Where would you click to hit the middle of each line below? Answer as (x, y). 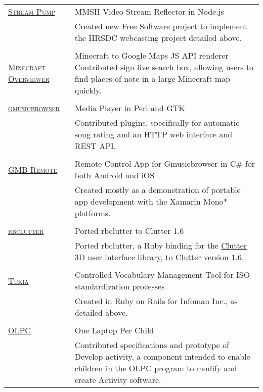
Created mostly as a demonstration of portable (158, 190)
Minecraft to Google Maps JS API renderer (151, 55)
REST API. (95, 146)
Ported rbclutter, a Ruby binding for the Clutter (161, 245)
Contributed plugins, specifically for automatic (157, 122)
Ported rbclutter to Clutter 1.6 (129, 231)
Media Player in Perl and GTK (130, 108)
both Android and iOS (115, 175)
